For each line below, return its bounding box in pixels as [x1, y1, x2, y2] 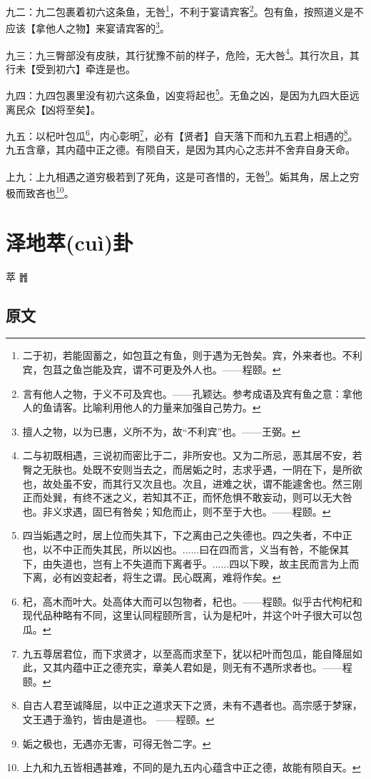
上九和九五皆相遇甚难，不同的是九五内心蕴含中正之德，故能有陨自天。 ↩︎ [22, 760, 361, 775]
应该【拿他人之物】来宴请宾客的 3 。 [6, 19, 170, 35]
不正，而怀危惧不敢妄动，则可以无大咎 [172, 490, 352, 505]
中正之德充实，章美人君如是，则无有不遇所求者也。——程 [82, 660, 352, 675]
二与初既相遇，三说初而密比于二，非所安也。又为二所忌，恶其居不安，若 [22, 448, 362, 463]
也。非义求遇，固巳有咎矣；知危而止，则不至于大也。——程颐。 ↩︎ [22, 503, 331, 518]
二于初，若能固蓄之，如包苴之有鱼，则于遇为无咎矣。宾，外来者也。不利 [22, 348, 362, 363]
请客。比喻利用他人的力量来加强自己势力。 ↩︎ [52, 400, 261, 415]
